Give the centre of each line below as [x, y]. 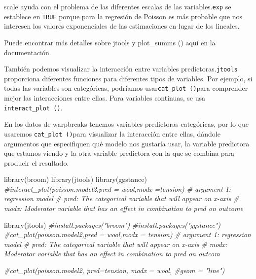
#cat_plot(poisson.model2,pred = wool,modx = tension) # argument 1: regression [128, 234]
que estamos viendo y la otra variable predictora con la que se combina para [119, 153]
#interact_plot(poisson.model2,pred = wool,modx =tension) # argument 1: [118, 189]
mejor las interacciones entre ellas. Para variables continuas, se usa [105, 98]
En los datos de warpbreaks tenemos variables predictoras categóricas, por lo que [127, 124]
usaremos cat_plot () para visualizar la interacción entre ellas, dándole [112, 133]
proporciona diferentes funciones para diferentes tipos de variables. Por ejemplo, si [128, 78]
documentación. [28, 52]
